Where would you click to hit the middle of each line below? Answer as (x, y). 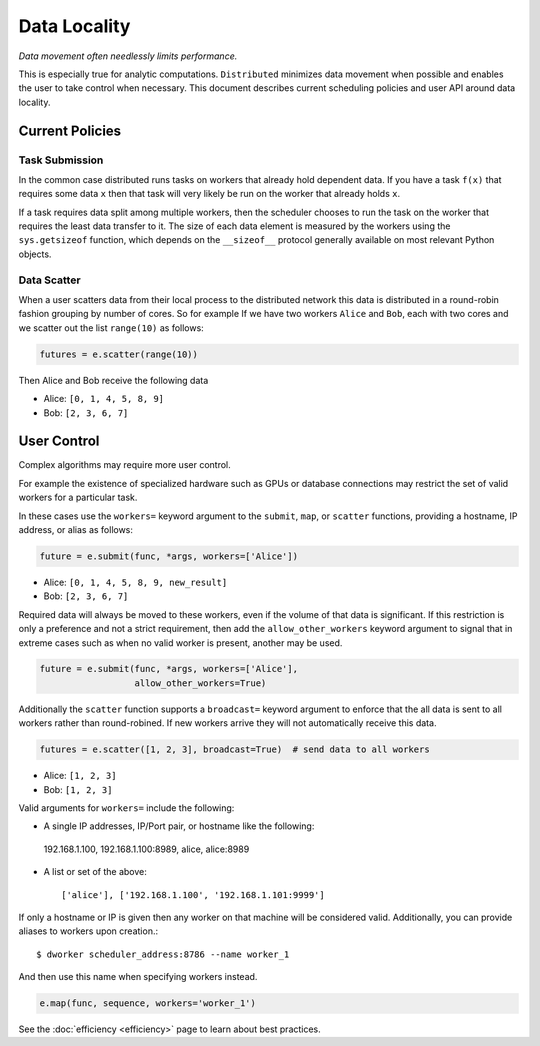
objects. (35, 254)
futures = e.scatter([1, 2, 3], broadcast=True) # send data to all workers (234, 749)
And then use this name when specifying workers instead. (138, 977)
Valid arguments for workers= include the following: (126, 808)
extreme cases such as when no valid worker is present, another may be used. (180, 642)
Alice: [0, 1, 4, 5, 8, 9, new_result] (135, 582)
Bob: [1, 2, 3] (78, 789)
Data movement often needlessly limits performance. (128, 56)
